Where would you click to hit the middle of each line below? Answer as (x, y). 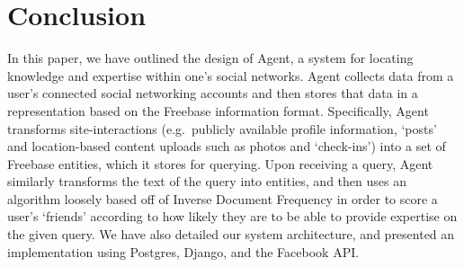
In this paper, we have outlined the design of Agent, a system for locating (210, 58)
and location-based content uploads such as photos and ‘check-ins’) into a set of (227, 146)
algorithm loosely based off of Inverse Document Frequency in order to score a (223, 198)
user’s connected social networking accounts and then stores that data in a (213, 93)
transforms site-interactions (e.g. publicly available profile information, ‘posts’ (222, 128)
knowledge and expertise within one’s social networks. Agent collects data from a (231, 75)
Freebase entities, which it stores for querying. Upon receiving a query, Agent (220, 163)
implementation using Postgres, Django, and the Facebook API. (183, 251)
